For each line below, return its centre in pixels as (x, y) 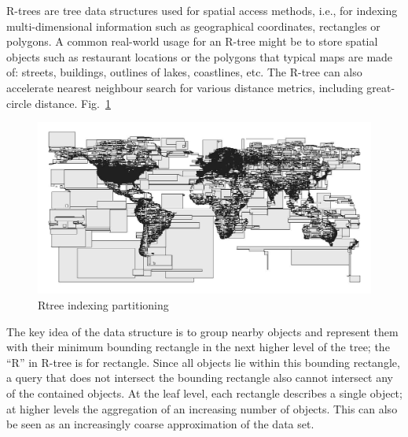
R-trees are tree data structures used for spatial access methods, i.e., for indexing (202, 10)
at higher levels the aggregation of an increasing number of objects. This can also (202, 408)
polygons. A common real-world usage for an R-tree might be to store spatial (192, 41)
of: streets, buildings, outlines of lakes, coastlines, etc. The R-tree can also (184, 72)
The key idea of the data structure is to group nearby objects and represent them (202, 331)
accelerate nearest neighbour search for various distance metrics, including (185, 87)
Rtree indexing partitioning (103, 304)
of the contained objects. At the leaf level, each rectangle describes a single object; (204, 393)
